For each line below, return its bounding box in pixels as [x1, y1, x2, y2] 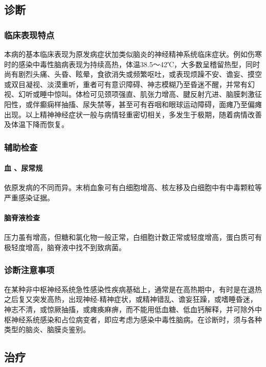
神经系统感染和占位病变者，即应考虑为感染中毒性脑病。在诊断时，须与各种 [11, 314, 262, 324]
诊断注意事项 [4, 263, 55, 276]
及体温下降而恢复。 [4, 119, 69, 130]
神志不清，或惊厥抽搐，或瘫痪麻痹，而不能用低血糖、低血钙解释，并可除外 [4, 303, 255, 314]
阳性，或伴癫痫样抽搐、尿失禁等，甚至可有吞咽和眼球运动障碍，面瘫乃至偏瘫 [4, 98, 262, 109]
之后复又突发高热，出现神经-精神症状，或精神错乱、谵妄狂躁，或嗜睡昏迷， [4, 294, 257, 304]
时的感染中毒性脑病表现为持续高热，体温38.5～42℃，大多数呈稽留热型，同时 [4, 58, 260, 69]
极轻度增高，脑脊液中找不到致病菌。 [4, 241, 126, 252]
